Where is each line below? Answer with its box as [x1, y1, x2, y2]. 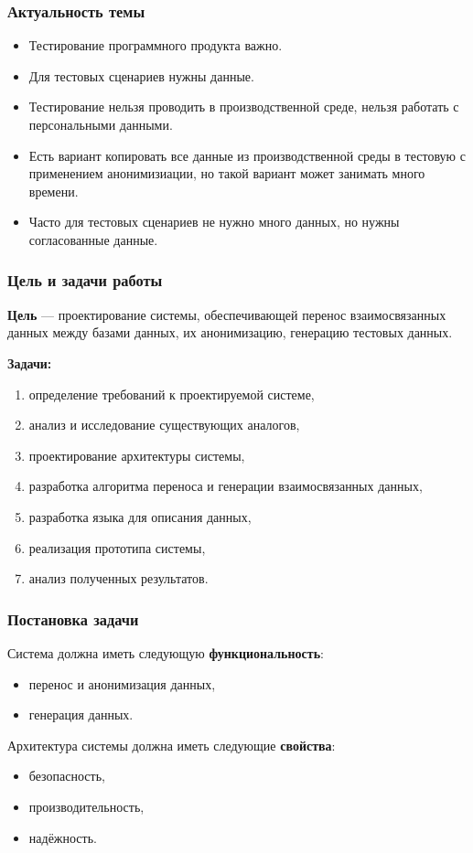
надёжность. [28, 827, 97, 847]
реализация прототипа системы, [28, 538, 206, 557]
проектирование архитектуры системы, [28, 445, 245, 464]
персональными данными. [28, 115, 173, 133]
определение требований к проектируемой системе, [28, 384, 315, 403]
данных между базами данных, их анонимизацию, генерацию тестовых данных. [7, 323, 453, 342]
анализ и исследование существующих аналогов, [28, 415, 300, 434]
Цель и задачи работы [7, 269, 163, 292]
